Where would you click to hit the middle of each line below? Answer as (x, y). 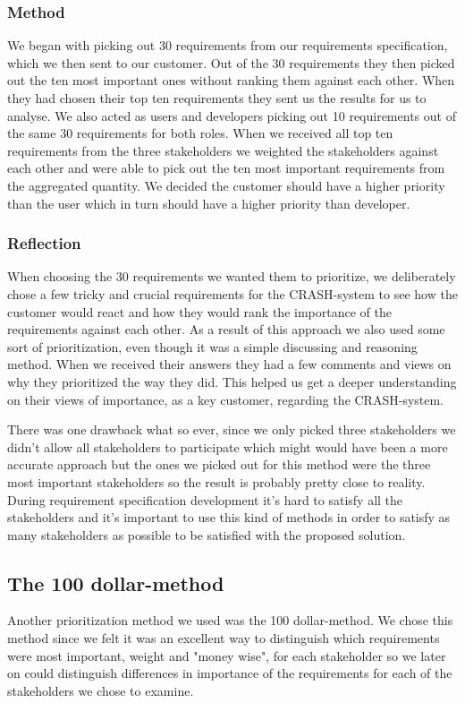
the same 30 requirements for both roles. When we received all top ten (200, 133)
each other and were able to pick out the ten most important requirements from (226, 168)
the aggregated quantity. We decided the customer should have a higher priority (226, 185)
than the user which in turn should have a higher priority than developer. (209, 203)
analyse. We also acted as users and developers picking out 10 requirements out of (232, 115)
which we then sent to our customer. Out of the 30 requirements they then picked (231, 62)
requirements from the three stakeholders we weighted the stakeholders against (223, 150)
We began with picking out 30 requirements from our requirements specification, (228, 45)
